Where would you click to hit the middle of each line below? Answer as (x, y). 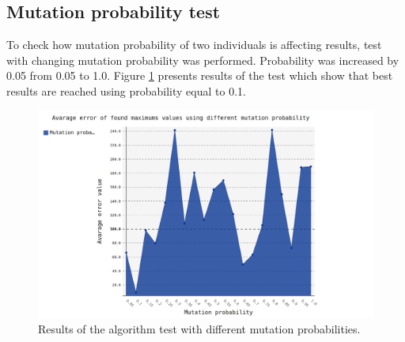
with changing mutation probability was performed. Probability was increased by (203, 60)
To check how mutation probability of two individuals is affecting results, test (194, 45)
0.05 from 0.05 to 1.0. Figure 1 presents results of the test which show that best (200, 75)
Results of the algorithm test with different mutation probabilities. (199, 329)
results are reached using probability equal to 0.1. (126, 90)
